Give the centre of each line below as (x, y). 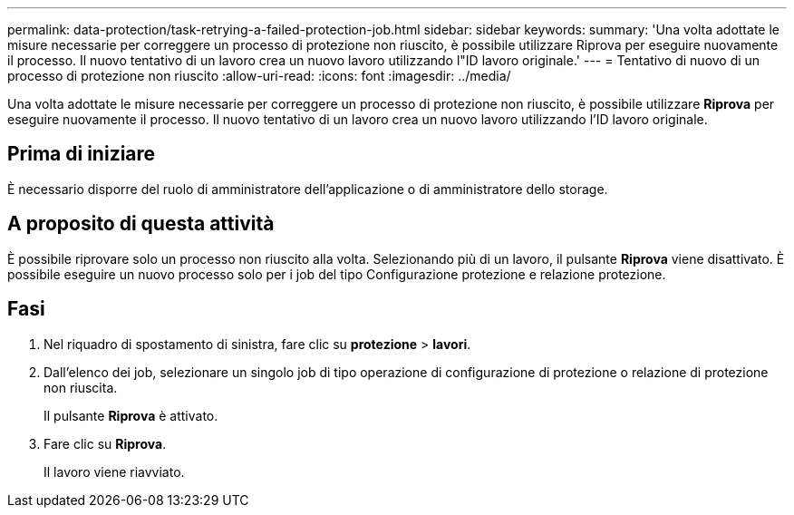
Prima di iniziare (82, 154)
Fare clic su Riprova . (105, 443)
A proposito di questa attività (141, 224)
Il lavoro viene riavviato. (114, 471)
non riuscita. (81, 387)
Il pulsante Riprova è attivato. (131, 415)
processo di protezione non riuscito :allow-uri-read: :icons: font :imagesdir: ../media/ (259, 76)
